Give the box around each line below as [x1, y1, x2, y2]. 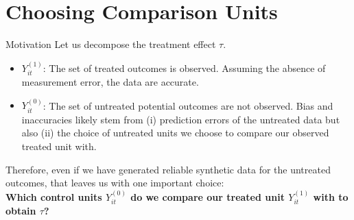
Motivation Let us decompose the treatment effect [5, 37, 216, 51]
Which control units [5, 189, 102, 204]
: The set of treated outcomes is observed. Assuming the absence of [43, 60, 326, 75]
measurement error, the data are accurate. [21, 74, 199, 88]
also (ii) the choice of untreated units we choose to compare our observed [21, 125, 329, 140]
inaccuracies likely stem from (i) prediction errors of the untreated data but [21, 112, 340, 126]
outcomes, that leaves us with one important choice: [5, 175, 224, 190]
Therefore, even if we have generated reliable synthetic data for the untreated [5, 162, 331, 176]
